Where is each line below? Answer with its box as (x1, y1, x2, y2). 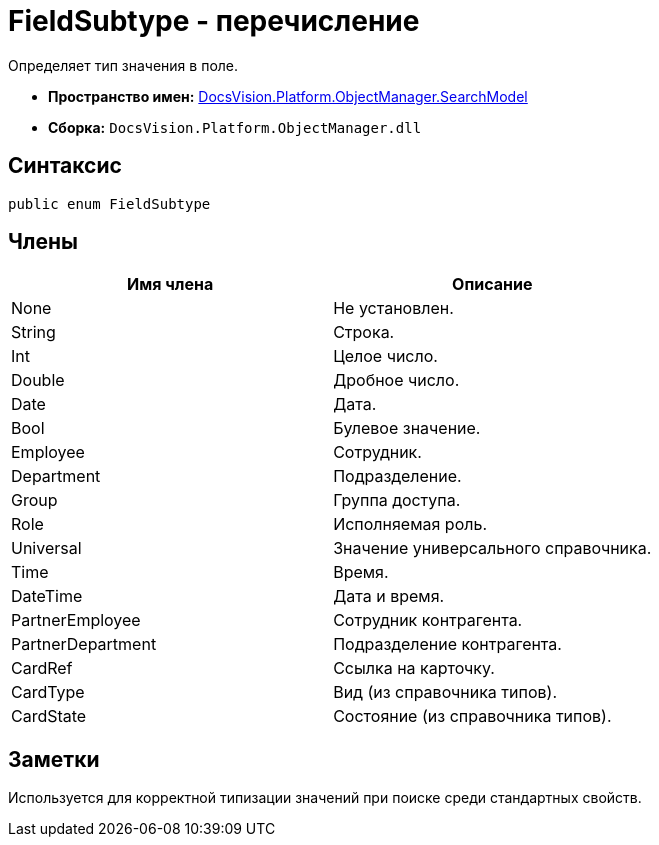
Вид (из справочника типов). (333, 682, 557, 703)
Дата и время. (333, 586, 445, 607)
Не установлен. (333, 298, 454, 319)
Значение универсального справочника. (333, 538, 652, 559)
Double (11, 370, 65, 391)
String (11, 322, 56, 343)
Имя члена (126, 274, 214, 295)
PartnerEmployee (11, 610, 141, 631)
